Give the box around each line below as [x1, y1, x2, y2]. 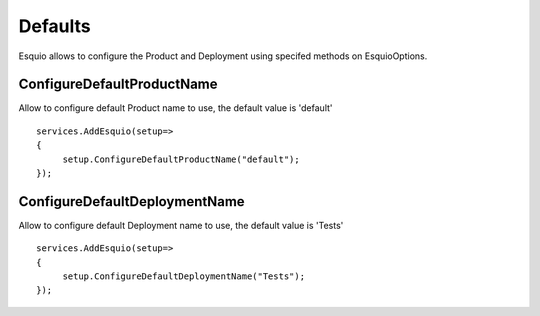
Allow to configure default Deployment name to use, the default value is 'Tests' [18, 219, 344, 231]
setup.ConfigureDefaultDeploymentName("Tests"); [62, 271, 305, 282]
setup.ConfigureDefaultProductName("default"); [62, 153, 300, 165]
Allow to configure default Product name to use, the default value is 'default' [18, 102, 334, 114]
